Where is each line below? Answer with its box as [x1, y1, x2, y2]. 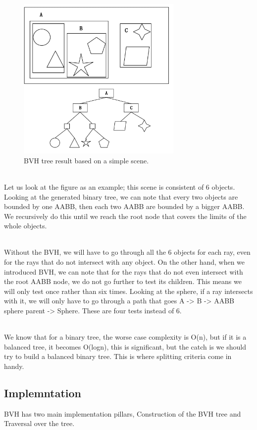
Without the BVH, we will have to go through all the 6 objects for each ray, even [4, 247, 251, 257]
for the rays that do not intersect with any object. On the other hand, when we [4, 257, 245, 267]
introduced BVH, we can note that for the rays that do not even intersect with [4, 266, 243, 277]
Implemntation [4, 385, 82, 400]
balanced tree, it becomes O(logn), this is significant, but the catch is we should [4, 341, 246, 352]
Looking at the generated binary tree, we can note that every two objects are [4, 191, 238, 202]
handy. [4, 361, 24, 371]
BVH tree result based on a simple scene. [24, 155, 149, 165]
